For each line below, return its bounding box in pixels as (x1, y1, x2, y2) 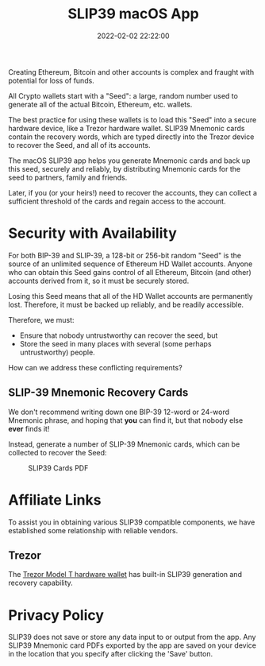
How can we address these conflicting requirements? (8, 362, 182, 372)
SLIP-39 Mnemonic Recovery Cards (8, 386, 189, 400)
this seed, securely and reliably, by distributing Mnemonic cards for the (8, 164, 240, 173)
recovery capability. (8, 578, 73, 588)
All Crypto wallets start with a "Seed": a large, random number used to (8, 91, 238, 100)
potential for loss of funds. (8, 76, 95, 85)
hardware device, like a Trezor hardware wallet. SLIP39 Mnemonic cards (8, 123, 245, 133)
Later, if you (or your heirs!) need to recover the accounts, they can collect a (8, 188, 258, 197)
